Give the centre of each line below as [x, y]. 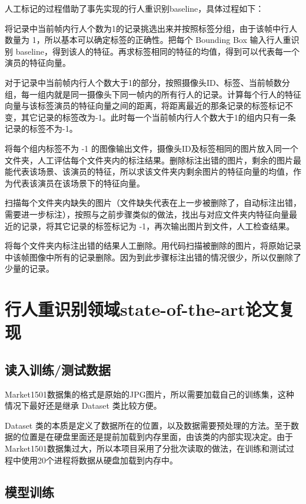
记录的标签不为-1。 [41, 128]
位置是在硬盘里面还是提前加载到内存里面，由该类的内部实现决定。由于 [157, 437]
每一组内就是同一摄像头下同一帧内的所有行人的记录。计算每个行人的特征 [161, 94]
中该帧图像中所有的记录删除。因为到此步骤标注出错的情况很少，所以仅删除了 [153, 257]
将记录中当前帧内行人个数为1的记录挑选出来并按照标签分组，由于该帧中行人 [151, 28]
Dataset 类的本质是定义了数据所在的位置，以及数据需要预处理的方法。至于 [148, 425]
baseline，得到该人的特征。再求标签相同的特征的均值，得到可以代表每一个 [157, 51]
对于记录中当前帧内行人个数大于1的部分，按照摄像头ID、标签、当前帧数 [143, 82]
